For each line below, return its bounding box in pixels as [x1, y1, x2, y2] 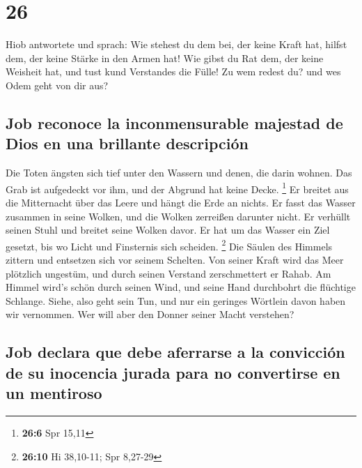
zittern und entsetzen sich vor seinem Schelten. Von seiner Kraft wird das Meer [6, 252, 344, 266]
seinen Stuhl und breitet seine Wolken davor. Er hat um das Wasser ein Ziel [6, 222, 330, 237]
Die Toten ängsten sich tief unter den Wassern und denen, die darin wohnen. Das [6, 165, 352, 180]
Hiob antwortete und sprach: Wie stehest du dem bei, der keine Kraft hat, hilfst [6, 37, 347, 52]
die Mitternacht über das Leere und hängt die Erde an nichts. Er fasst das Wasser [6, 195, 356, 209]
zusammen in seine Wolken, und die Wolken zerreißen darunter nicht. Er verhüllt [6, 209, 351, 223]
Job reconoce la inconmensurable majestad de [6, 112, 343, 133]
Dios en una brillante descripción [6, 133, 249, 154]
